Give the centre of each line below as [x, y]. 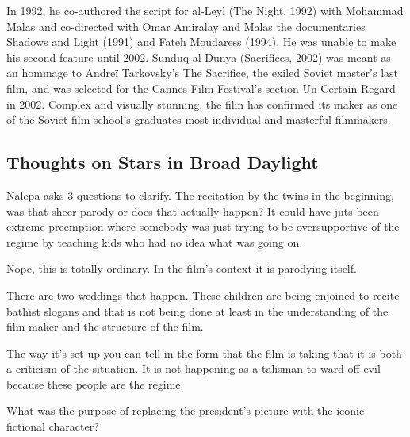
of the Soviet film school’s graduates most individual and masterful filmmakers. [199, 119]
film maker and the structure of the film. [105, 326]
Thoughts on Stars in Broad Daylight [163, 162]
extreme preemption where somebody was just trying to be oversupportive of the [203, 226]
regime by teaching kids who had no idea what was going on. [155, 241]
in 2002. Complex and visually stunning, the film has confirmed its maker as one [202, 103]
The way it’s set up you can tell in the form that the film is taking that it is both [204, 353]
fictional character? [53, 426]
